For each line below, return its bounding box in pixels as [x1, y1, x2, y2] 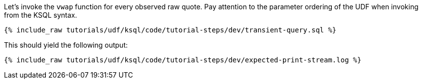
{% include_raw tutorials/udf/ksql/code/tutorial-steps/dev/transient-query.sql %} [4, 26, 337, 34]
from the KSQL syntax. [4, 11, 77, 19]
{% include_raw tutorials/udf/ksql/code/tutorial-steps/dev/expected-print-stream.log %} [4, 56, 361, 64]
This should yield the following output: [4, 41, 128, 49]
